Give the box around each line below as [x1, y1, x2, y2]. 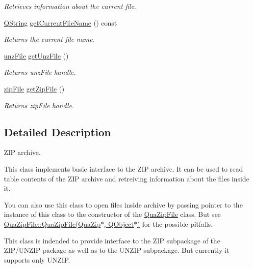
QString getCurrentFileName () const [4, 17, 117, 28]
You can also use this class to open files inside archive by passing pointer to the [4, 199, 243, 209]
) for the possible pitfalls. [137, 218, 213, 229]
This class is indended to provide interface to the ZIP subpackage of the [4, 235, 220, 245]
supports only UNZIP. [4, 254, 70, 265]
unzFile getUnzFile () [4, 50, 69, 60]
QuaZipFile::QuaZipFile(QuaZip [4, 218, 101, 229]
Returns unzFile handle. [4, 67, 76, 77]
